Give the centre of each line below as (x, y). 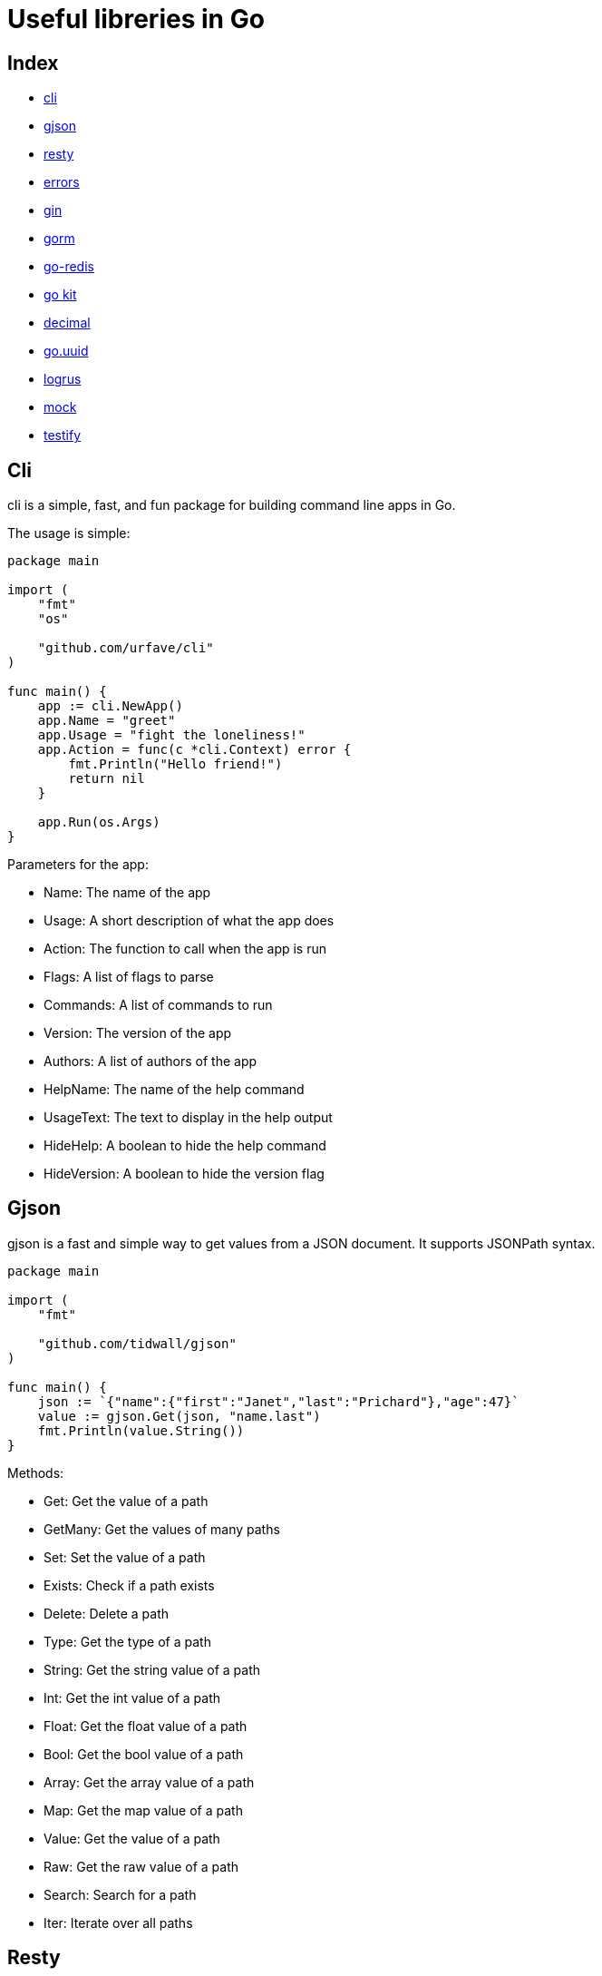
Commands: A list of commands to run (158, 1005)
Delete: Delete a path (106, 1613)
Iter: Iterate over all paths (118, 1922)
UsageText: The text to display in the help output (188, 1118)
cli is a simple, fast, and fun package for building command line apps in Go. (232, 505)
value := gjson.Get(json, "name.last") (179, 1416)
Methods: (36, 1472)
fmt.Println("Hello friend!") (175, 764)
